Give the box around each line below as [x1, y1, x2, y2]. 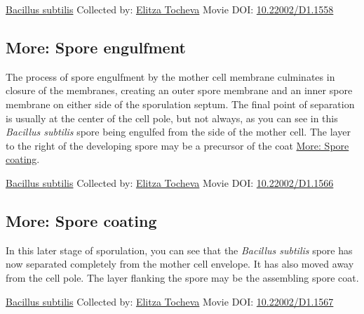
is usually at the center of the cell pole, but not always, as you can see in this [6, 110, 338, 125]
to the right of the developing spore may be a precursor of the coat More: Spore [6, 138, 349, 152]
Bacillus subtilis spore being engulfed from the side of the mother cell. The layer [6, 124, 351, 139]
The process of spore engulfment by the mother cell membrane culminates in [6, 69, 335, 84]
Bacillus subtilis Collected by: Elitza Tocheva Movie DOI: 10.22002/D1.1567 [6, 294, 334, 308]
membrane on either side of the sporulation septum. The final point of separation [6, 96, 355, 111]
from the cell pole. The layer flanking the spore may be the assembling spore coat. [6, 270, 359, 284]
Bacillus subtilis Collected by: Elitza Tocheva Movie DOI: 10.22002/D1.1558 [6, 2, 334, 16]
